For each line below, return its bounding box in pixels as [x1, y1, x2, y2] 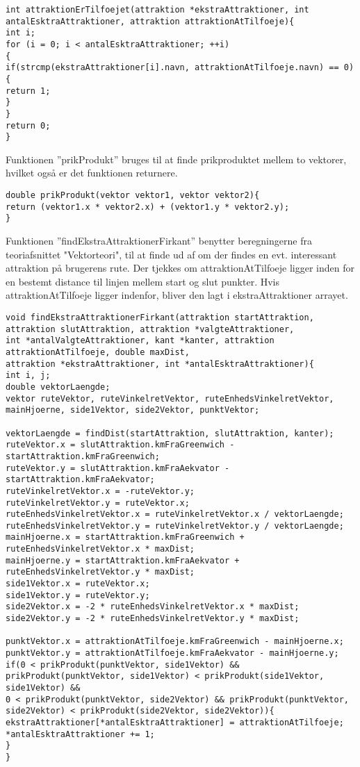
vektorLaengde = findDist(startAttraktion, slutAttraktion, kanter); [6, 428, 334, 438]
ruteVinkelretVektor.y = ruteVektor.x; [6, 497, 190, 508]
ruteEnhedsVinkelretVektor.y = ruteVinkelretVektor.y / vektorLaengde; [6, 520, 344, 531]
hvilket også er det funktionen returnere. [6, 165, 178, 180]
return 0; [6, 120, 51, 131]
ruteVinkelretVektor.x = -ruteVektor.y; [6, 486, 195, 496]
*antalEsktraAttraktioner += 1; [6, 729, 155, 739]
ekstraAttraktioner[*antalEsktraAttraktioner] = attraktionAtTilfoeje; [6, 717, 344, 727]
